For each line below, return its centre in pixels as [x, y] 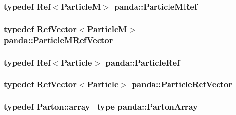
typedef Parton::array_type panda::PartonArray [101, 107]
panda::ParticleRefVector [182, 84]
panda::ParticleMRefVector [59, 40]
